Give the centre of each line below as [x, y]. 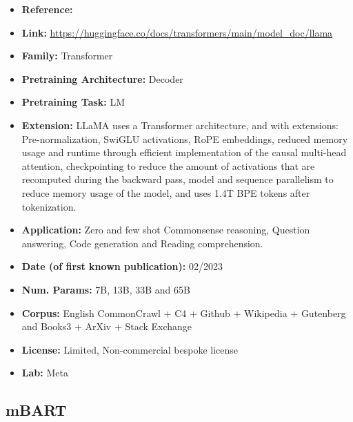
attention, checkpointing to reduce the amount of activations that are [168, 165]
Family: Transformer [67, 56]
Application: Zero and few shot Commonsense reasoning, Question [166, 230]
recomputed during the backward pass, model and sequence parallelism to [178, 179]
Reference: [47, 9]
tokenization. [49, 206]
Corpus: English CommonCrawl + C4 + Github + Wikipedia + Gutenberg [184, 313]
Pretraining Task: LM [73, 102]
